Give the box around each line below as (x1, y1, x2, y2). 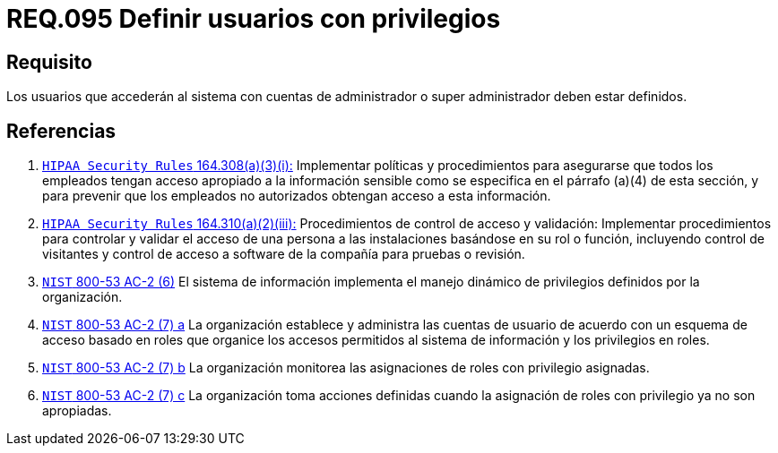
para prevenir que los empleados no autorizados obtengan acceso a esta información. (42, 188, 551, 204)
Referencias (6, 119, 117, 142)
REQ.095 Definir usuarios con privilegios (6, 4, 501, 34)
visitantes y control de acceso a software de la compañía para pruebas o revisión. (42, 246, 525, 262)
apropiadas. (42, 403, 112, 419)
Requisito (6, 50, 92, 73)
